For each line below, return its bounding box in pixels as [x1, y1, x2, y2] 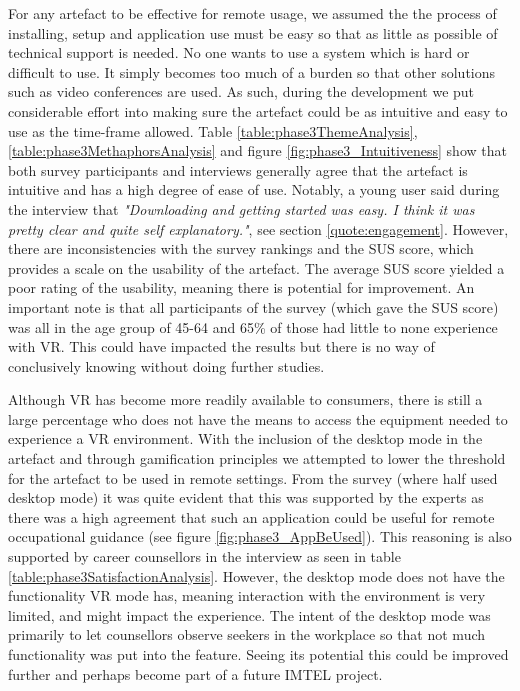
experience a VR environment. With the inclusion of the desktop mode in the [8, 428, 483, 449]
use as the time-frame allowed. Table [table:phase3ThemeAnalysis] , [8, 120, 418, 141]
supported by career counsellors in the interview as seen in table [8, 546, 401, 567]
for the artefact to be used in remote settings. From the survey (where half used [8, 467, 498, 488]
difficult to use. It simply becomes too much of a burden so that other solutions [8, 61, 496, 82]
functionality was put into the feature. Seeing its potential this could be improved [8, 644, 509, 664]
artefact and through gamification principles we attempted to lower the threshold [8, 448, 506, 469]
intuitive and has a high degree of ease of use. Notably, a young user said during [8, 179, 500, 200]
